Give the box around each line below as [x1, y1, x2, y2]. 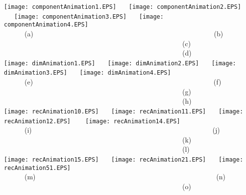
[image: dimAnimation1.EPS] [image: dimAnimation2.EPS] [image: [4, 59, 236, 67]
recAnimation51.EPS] [4, 164, 71, 171]
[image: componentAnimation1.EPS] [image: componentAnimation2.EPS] [4, 3, 241, 10]
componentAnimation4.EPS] [4, 21, 88, 28]
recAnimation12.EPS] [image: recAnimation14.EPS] [4, 117, 180, 125]
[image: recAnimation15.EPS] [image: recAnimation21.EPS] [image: [4, 156, 244, 163]
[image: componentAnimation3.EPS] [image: [14, 13, 164, 20]
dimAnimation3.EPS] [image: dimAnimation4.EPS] [4, 69, 171, 77]
